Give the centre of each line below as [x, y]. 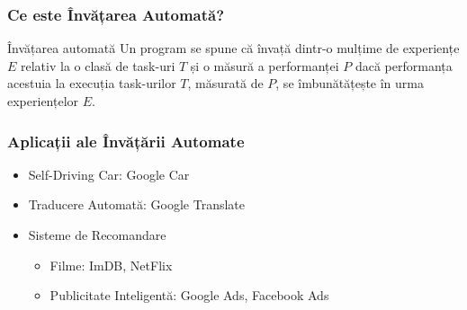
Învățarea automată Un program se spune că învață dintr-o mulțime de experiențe [233, 48]
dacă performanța [404, 65]
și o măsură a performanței [265, 65]
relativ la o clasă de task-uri [98, 65]
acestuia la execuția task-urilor [92, 83]
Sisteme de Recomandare [97, 235]
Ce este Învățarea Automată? [116, 14]
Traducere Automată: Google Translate [137, 204]
